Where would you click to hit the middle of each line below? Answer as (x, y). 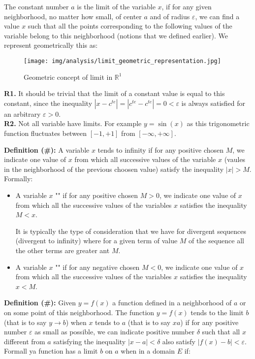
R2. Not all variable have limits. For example (73, 123)
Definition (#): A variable (47, 149)
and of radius (170, 16)
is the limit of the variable (116, 6)
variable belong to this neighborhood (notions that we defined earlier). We (116, 35)
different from (25, 341)
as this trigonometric (218, 123)
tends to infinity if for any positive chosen (161, 149)
